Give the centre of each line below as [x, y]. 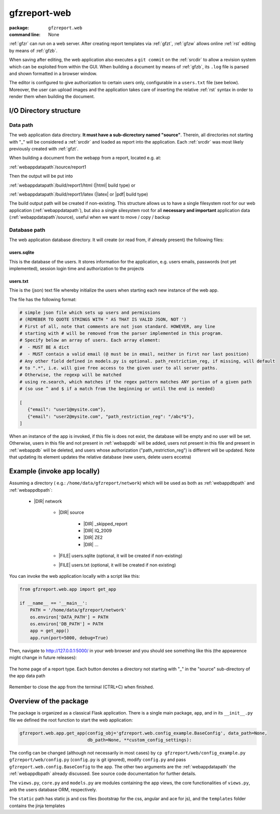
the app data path [27, 675]
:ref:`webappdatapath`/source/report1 [48, 167]
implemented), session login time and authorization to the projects [77, 269]
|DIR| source [71, 512]
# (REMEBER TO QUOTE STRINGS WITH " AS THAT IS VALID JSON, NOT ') [103, 320]
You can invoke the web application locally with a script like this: [75, 576]
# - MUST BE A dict [44, 347]
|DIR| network [48, 501]
